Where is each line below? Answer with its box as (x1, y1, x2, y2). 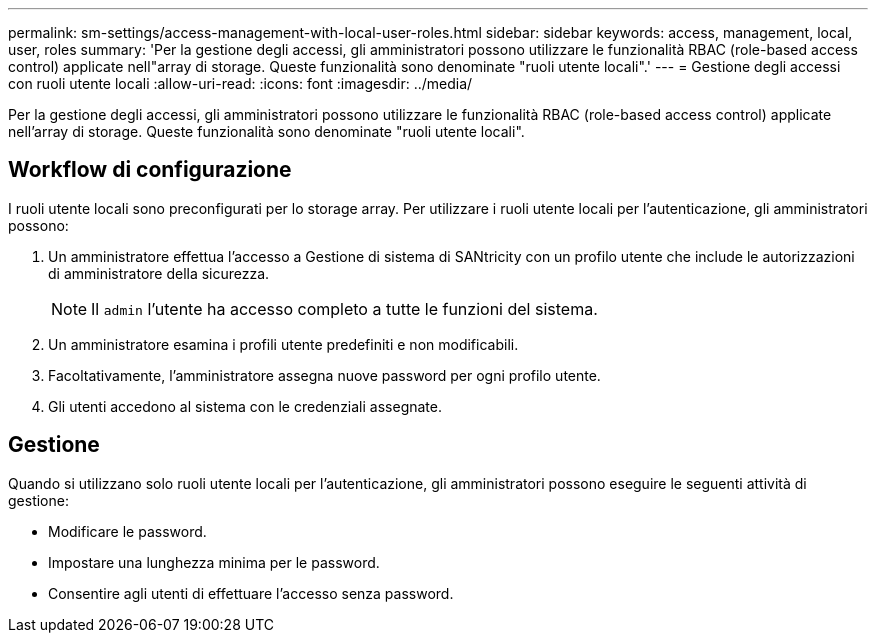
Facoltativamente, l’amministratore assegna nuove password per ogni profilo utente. (48, 366, 601, 384)
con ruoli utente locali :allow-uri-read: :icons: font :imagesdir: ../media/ (8, 75, 473, 92)
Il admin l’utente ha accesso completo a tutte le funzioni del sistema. (91, 298, 598, 319)
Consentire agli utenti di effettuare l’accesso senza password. (48, 584, 454, 602)
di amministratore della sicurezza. (48, 264, 270, 282)
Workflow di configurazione (8, 157, 292, 183)
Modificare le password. (48, 522, 207, 540)
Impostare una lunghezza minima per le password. (48, 553, 380, 571)
